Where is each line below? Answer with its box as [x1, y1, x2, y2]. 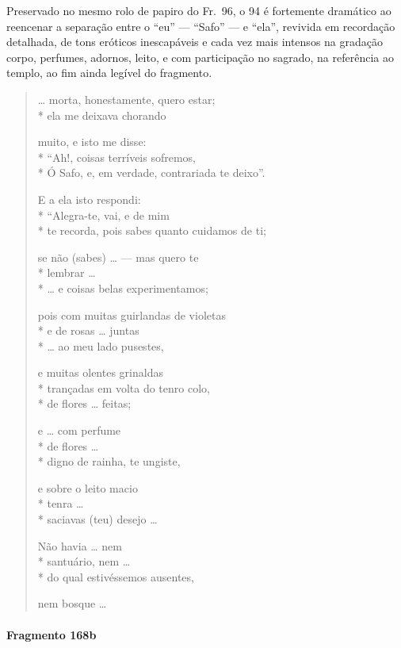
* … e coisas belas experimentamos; [37, 279, 208, 296]
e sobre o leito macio [37, 479, 138, 496]
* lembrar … [37, 264, 96, 281]
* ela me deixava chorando [37, 106, 166, 123]
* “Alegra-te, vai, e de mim [37, 206, 170, 223]
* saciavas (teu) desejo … [37, 511, 158, 527]
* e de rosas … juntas [37, 322, 139, 339]
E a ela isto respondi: [37, 190, 141, 207]
